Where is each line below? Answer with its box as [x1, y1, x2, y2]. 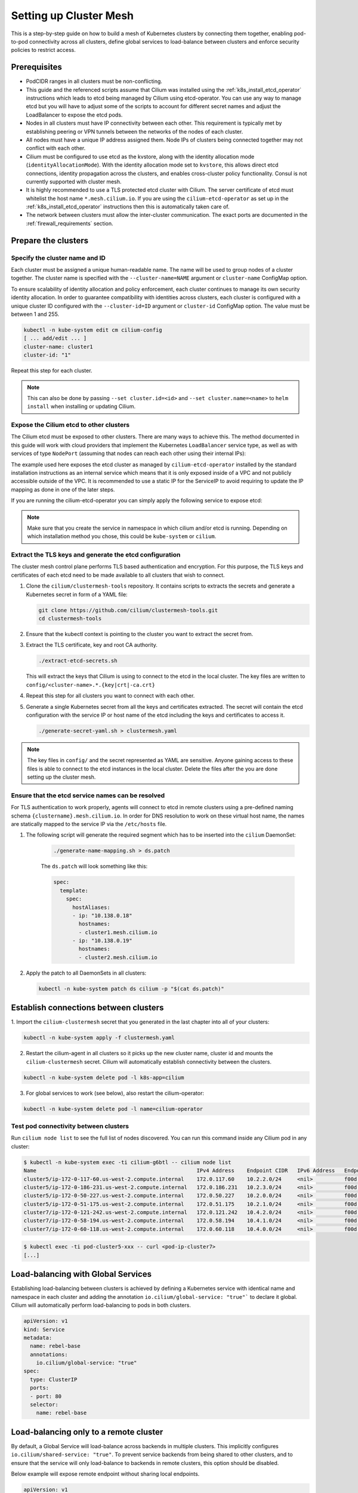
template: [60, 887, 89, 894]
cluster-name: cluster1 [23, 343, 94, 350]
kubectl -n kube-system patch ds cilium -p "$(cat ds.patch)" [38, 985, 224, 992]
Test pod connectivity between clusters [11, 1122, 129, 1130]
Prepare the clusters [11, 235, 89, 245]
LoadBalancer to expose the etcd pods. [26, 111, 123, 118]
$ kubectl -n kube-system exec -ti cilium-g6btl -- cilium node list [23, 1159, 232, 1166]
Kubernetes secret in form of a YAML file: [26, 591, 128, 598]
